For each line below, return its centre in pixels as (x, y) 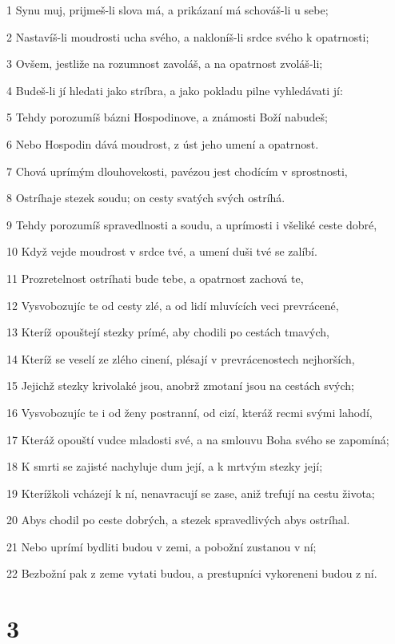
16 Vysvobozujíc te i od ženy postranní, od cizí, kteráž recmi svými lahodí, (190, 412)
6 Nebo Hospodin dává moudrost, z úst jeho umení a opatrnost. (163, 143)
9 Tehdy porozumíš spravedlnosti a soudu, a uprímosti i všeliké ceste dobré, (192, 224)
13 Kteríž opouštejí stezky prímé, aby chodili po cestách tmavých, (168, 332)
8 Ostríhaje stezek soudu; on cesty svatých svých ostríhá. (146, 198)
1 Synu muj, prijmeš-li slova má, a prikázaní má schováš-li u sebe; (168, 10)
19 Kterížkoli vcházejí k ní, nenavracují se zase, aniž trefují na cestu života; (191, 493)
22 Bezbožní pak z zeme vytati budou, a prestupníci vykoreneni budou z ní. (192, 573)
